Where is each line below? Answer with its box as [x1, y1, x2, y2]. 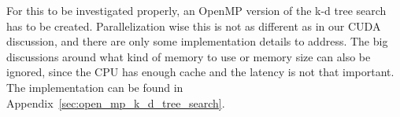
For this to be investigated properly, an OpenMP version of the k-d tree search [6, 2, 387, 18]
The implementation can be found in [6, 79, 183, 95]
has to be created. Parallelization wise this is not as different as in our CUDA [6, 17, 381, 34]
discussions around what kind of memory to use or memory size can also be [6, 48, 371, 64]
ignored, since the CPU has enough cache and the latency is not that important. [6, 64, 394, 80]
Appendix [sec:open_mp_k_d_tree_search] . [6, 94, 225, 111]
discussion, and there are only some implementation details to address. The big [6, 33, 388, 49]
